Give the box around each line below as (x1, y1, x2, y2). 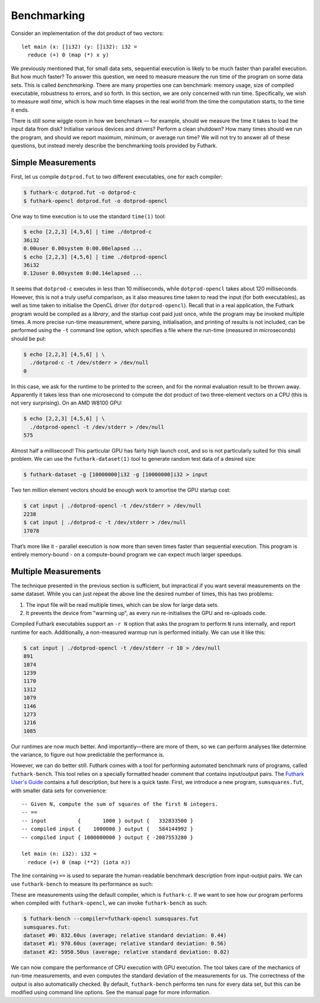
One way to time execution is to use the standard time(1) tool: (11, 212, 166, 219)
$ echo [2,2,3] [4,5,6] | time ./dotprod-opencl (23, 253, 168, 260)
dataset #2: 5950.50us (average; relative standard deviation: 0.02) (23, 948, 230, 955)
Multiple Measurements (11, 566, 101, 577)
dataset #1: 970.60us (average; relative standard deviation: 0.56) (23, 940, 227, 947)
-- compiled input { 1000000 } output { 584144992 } (21, 826, 194, 833)
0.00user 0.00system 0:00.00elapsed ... (23, 245, 142, 252)
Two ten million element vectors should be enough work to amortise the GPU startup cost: (11, 486, 231, 493)
